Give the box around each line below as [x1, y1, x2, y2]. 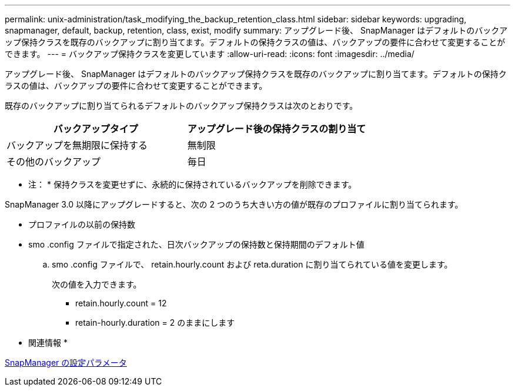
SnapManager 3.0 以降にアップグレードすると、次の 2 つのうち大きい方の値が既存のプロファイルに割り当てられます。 [5, 199, 463, 209]
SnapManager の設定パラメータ [5, 357, 127, 367]
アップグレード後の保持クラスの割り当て [187, 123, 366, 135]
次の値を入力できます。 [52, 279, 142, 289]
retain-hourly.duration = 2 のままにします [75, 318, 235, 327]
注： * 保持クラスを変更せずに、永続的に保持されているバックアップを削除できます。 [28, 179, 357, 189]
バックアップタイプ [53, 123, 138, 135]
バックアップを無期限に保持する [6, 139, 148, 151]
